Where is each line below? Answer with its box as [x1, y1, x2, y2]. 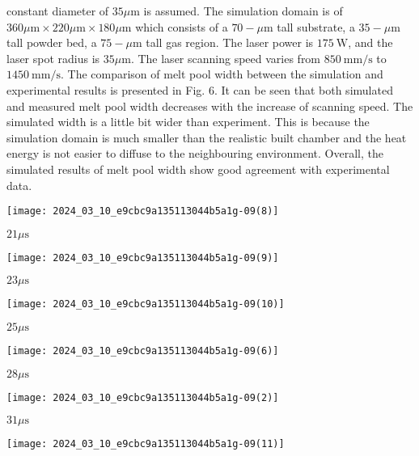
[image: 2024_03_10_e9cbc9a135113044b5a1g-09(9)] [6, 251, 279, 264]
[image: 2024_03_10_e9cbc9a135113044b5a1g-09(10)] [6, 298, 285, 310]
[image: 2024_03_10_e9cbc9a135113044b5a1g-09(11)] [6, 438, 285, 450]
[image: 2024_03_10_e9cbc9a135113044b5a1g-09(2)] [6, 391, 279, 403]
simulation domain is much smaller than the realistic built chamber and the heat [6, 129, 407, 146]
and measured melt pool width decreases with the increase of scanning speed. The [6, 97, 413, 114]
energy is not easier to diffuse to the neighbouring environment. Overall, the [6, 145, 383, 162]
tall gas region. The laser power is [146, 34, 314, 51]
